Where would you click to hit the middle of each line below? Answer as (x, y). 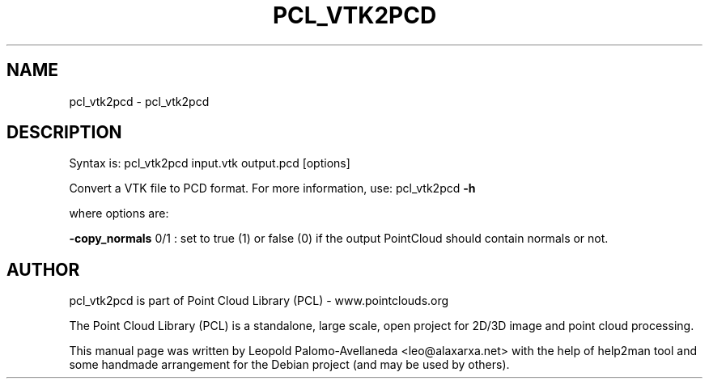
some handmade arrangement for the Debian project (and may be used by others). (289, 365)
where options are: (119, 214)
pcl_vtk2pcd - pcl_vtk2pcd (139, 101)
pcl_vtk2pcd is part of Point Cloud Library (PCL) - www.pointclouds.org (259, 301)
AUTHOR (43, 269)
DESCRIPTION (64, 133)
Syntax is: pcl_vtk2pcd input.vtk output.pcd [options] (210, 163)
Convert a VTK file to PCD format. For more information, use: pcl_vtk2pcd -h (272, 188)
